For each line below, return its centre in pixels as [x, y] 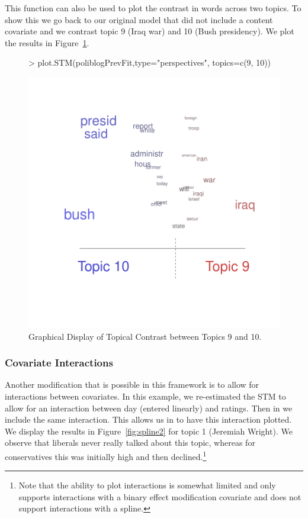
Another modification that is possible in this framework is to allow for [132, 385]
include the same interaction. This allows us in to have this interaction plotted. [148, 419]
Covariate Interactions [59, 363]
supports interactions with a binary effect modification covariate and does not [160, 496]
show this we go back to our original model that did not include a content [139, 19]
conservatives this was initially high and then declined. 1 [106, 455]
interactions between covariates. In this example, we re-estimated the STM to [145, 396]
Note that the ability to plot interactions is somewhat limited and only [147, 485]
